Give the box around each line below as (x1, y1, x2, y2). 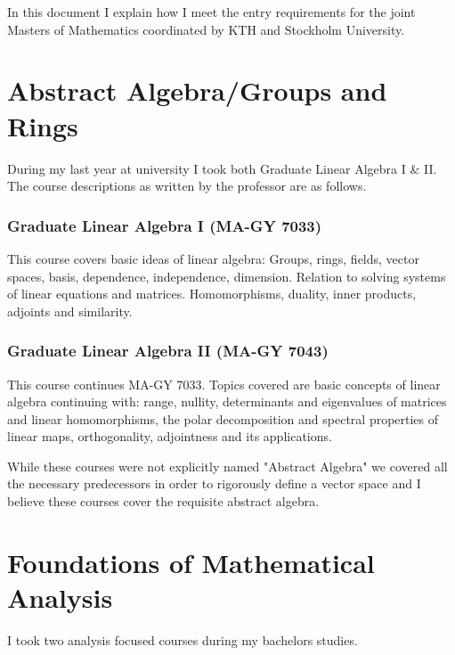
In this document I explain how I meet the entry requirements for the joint (7, 3, 416, 20)
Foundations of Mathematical (7, 544, 375, 580)
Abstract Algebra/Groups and (7, 72, 387, 109)
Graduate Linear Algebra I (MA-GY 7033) (7, 214, 322, 236)
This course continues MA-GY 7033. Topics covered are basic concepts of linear (7, 374, 441, 393)
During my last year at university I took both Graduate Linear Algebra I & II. (7, 159, 437, 177)
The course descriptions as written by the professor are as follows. (7, 176, 367, 195)
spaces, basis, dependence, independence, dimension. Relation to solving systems (7, 266, 446, 285)
